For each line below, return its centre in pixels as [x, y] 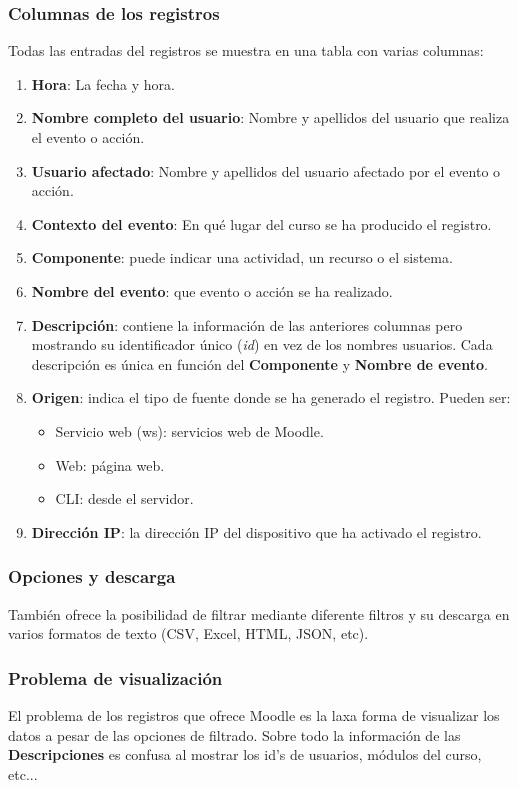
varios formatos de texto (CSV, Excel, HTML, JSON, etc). [188, 633]
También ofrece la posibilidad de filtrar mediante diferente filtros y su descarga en [259, 613]
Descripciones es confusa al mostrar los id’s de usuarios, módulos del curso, [245, 754]
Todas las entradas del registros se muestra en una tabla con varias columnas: [246, 50]
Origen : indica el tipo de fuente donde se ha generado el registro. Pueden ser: [271, 397]
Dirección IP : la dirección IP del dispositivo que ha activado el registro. [256, 531]
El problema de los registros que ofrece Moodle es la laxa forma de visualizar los [254, 714]
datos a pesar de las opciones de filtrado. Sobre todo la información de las [234, 734]
